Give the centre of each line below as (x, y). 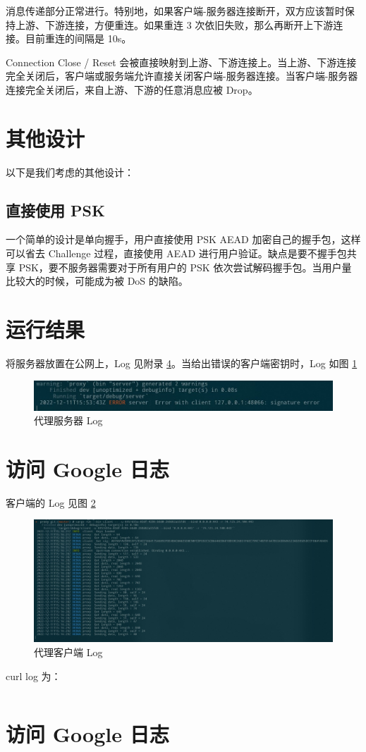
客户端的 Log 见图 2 (51, 502)
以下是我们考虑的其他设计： (70, 172)
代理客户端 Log (68, 652)
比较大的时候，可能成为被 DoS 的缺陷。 (97, 281)
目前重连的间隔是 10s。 (78, 38)
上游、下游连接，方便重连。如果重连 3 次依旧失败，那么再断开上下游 (174, 24)
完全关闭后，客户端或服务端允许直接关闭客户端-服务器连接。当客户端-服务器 (182, 76)
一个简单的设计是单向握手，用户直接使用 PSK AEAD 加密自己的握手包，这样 (183, 239)
